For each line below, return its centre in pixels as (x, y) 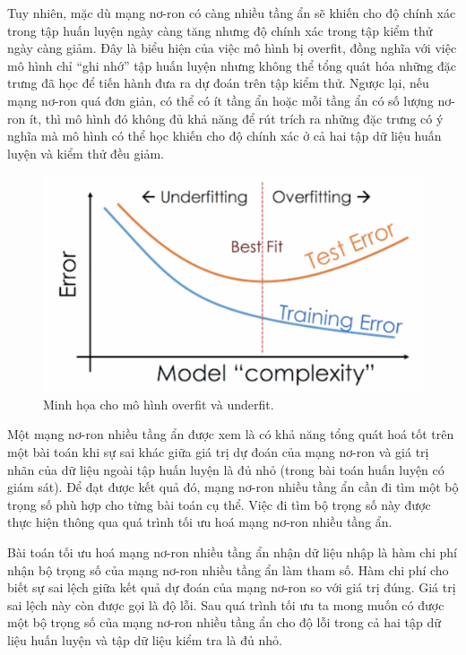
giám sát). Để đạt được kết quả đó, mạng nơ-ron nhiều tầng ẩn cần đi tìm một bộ (233, 487)
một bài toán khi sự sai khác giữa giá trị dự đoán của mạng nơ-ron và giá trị (218, 451)
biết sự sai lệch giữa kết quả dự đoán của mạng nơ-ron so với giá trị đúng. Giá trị (232, 587)
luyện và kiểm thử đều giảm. (86, 153)
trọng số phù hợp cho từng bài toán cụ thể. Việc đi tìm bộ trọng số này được (219, 504)
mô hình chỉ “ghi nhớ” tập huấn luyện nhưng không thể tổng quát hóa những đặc (232, 65)
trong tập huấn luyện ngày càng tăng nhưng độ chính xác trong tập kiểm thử (220, 30)
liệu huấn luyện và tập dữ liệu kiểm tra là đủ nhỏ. (145, 639)
